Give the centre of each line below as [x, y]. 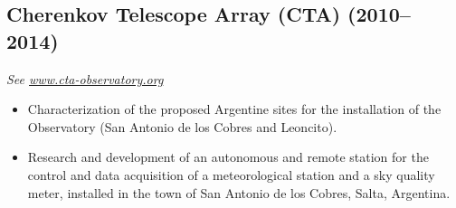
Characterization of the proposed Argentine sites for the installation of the [234, 109]
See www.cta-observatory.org [85, 78]
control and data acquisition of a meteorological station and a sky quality [231, 174]
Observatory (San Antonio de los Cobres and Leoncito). [182, 126]
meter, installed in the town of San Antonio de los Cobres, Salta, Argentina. [239, 192]
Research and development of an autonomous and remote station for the [228, 157]
